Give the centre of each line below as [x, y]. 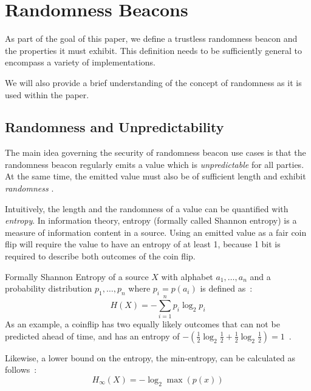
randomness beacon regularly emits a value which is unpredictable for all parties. [155, 164]
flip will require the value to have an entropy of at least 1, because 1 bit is [143, 244]
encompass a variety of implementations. [80, 62]
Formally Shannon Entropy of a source [77, 276]
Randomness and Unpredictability [114, 127]
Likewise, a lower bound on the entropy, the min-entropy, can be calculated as [150, 357]
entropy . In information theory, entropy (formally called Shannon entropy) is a [151, 220]
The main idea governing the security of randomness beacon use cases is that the [155, 152]
